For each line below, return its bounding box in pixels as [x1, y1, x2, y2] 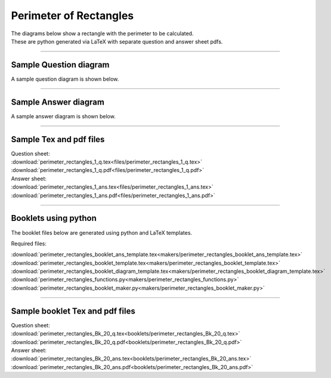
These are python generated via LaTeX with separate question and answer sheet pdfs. [11, 38, 223, 45]
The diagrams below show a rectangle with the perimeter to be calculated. [11, 30, 194, 37]
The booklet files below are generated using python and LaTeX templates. [11, 229, 193, 236]
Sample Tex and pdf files [11, 134, 105, 145]
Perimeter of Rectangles [11, 9, 134, 22]
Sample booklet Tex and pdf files [11, 306, 135, 316]
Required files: [11, 239, 47, 247]
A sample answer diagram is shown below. [11, 112, 116, 119]
